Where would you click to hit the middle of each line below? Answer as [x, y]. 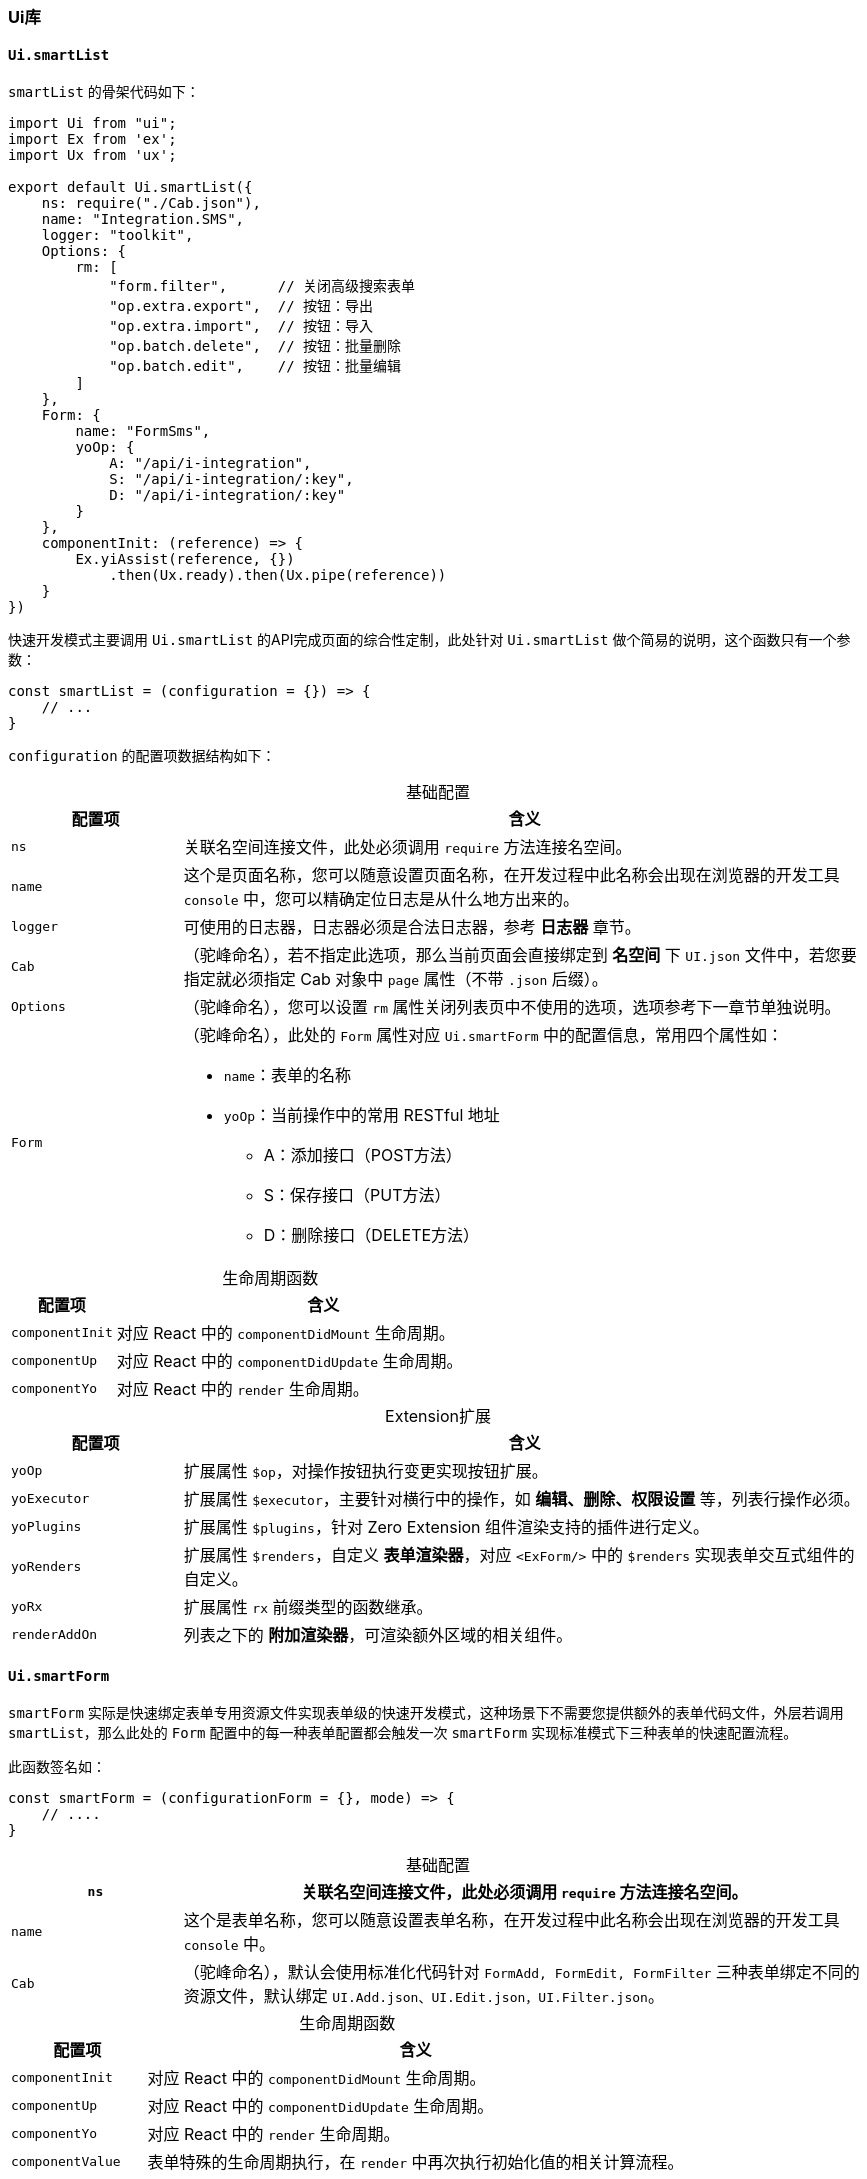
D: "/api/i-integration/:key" [227, 495]
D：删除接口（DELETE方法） [371, 1235]
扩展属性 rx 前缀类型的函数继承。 [308, 1607]
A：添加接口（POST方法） [362, 1155]
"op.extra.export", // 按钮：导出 [241, 306]
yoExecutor [50, 1498]
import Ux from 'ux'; [92, 155]
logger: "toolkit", [117, 235]
